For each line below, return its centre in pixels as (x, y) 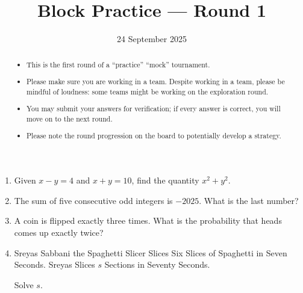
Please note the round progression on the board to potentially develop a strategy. (154, 136)
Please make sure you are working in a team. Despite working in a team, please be (156, 82)
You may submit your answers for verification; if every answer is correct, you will (154, 109)
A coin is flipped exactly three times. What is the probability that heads (148, 221)
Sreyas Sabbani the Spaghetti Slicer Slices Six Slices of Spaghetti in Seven (151, 252)
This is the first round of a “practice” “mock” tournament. (118, 64)
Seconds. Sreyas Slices (55, 264)
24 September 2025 (152, 39)
